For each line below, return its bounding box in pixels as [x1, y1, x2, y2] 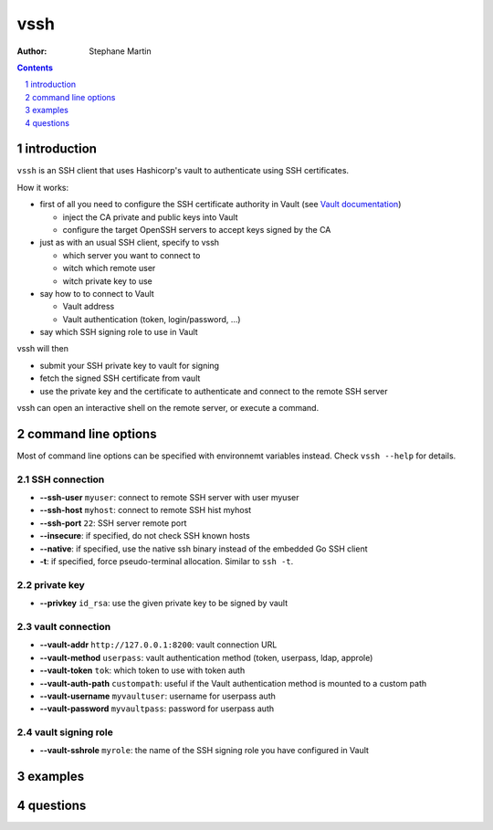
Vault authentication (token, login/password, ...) [62, 313, 241, 324]
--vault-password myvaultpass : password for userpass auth [39, 703, 275, 714]
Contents [16, 62, 54, 73]
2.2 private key [16, 578, 86, 591]
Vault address [62, 301, 115, 312]
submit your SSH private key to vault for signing [39, 360, 219, 371]
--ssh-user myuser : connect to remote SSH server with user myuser [39, 492, 299, 503]
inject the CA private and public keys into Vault [62, 211, 238, 223]
